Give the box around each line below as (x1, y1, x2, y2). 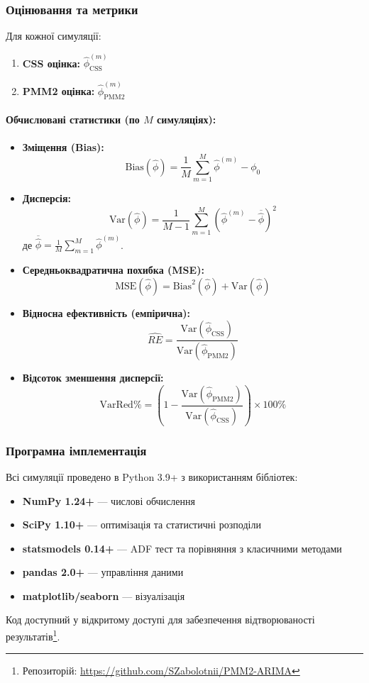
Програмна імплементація (6, 441, 147, 459)
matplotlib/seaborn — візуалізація (22, 588, 185, 603)
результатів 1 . (6, 627, 60, 643)
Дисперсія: (22, 191, 71, 206)
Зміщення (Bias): (22, 139, 104, 154)
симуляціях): (157, 112, 216, 127)
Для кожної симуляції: (6, 28, 101, 43)
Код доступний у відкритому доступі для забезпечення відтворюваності (6, 612, 315, 627)
